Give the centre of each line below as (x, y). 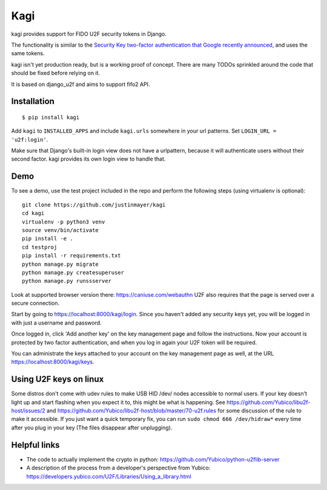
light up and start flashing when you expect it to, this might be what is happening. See (118, 402)
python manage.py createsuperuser (73, 272)
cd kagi (33, 213)
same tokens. (28, 53)
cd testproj (40, 247)
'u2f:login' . (30, 139)
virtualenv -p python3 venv (64, 222)
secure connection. (35, 303)
